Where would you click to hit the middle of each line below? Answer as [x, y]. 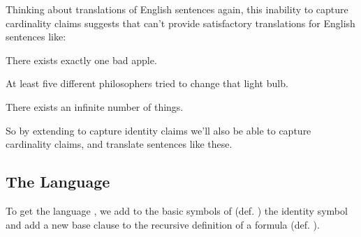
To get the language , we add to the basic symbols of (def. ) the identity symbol [177, 210]
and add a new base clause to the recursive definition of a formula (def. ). [163, 224]
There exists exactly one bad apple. [81, 60]
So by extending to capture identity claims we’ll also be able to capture [159, 130]
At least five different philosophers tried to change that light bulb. [147, 83]
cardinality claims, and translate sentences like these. [119, 144]
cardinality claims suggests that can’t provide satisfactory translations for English [180, 23]
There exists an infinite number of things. [95, 106]
